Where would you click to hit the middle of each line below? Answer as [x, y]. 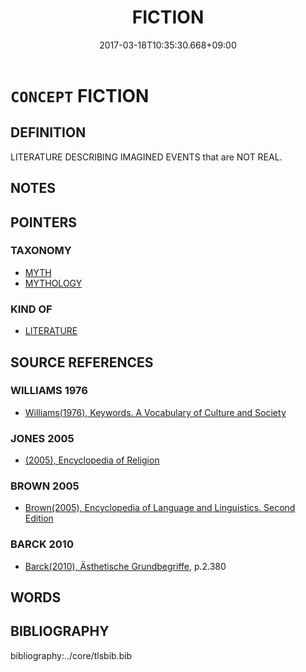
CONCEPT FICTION [80, 95]
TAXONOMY [41, 251]
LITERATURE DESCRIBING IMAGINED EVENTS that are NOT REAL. [146, 157]
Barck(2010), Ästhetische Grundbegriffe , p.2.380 [125, 566]
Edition [39, 518]
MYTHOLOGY [53, 283]
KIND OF [31, 309]
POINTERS [44, 222]
